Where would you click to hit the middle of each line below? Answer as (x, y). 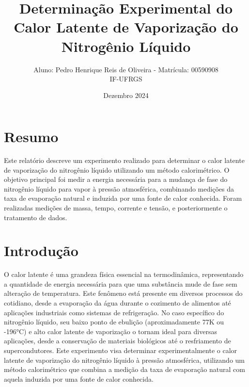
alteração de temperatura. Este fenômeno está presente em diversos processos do (123, 293)
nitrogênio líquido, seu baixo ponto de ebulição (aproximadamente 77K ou (114, 322)
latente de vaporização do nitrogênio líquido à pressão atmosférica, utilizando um (124, 360)
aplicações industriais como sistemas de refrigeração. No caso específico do (114, 312)
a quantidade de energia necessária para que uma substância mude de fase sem (121, 283)
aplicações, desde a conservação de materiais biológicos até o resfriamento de (117, 341)
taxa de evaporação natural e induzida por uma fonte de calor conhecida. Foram (123, 198)
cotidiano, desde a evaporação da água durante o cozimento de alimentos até (117, 302)
